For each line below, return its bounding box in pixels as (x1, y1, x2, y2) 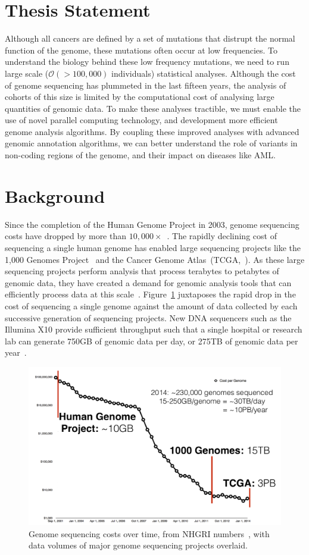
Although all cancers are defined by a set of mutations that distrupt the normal (5, 32, 295, 45)
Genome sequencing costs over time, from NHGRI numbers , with (29, 527, 270, 540)
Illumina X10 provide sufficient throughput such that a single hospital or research (5, 323, 302, 335)
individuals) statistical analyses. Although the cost (111, 67, 296, 79)
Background (5, 183, 105, 208)
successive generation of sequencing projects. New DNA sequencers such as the (5, 311, 292, 324)
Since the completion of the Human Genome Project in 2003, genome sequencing (5, 218, 299, 230)
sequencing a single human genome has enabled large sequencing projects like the (5, 241, 301, 253)
